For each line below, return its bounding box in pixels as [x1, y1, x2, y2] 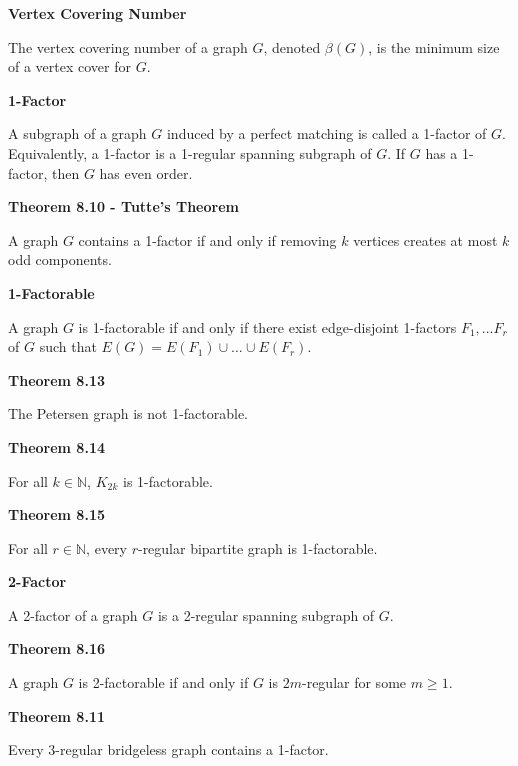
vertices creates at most [353, 229, 498, 250]
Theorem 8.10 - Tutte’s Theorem [8, 196, 239, 217]
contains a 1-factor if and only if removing [78, 229, 337, 250]
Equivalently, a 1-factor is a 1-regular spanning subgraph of [8, 142, 372, 163]
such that [39, 336, 97, 357]
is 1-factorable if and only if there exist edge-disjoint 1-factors [78, 316, 457, 337]
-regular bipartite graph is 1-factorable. [137, 537, 378, 558]
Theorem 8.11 [8, 705, 105, 726]
